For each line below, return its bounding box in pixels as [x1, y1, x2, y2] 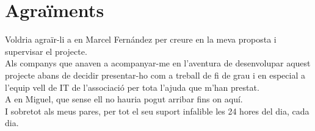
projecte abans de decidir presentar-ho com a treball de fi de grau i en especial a [5, 68, 305, 81]
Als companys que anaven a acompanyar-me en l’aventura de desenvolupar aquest [5, 57, 311, 69]
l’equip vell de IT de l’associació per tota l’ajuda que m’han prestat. [5, 80, 259, 93]
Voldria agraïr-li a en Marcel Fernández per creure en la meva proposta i [5, 33, 277, 46]
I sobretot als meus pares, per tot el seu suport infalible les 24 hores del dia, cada [5, 104, 310, 117]
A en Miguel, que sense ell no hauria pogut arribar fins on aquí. [5, 93, 243, 105]
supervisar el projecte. [5, 44, 87, 57]
